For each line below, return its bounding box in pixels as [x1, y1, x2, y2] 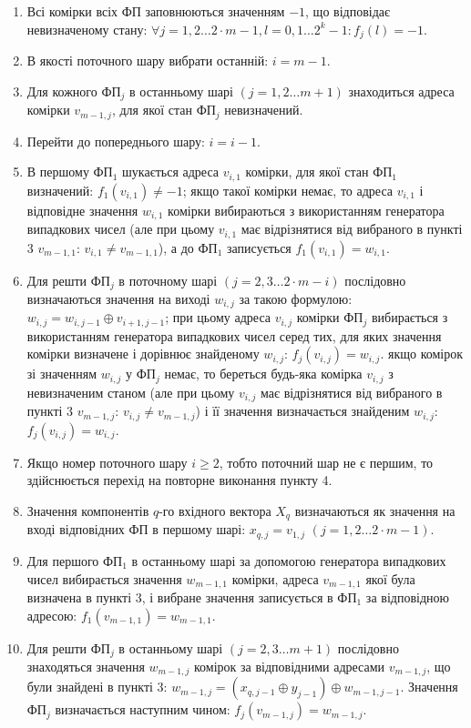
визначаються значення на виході [26, 288, 210, 308]
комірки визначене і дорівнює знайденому [26, 344, 260, 363]
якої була [365, 569, 415, 588]
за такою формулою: [239, 288, 353, 308]
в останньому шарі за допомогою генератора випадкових [131, 551, 446, 570]
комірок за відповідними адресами [193, 657, 385, 675]
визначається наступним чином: [55, 700, 230, 719]
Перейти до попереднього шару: [26, 131, 205, 150]
